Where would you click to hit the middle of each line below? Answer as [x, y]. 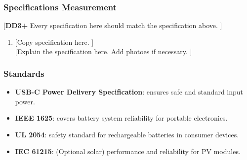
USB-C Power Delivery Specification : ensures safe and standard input [129, 92]
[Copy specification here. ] [54, 42]
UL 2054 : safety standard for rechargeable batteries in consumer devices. [127, 134]
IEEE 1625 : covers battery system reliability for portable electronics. [121, 118]
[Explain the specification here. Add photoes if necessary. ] [103, 51]
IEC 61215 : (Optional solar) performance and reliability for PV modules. [128, 151]
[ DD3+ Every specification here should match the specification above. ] [113, 25]
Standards [24, 73]
